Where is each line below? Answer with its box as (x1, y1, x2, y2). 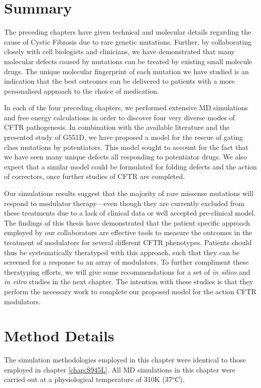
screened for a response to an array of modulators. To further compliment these (4, 257, 249, 267)
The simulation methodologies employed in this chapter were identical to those (4, 354, 246, 365)
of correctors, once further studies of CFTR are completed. (4, 171, 185, 181)
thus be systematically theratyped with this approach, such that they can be (4, 247, 240, 257)
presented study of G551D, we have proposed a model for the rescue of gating (4, 132, 243, 142)
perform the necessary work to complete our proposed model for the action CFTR (4, 286, 256, 296)
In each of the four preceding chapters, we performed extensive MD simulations (4, 102, 248, 113)
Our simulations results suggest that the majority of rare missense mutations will (4, 188, 253, 199)
